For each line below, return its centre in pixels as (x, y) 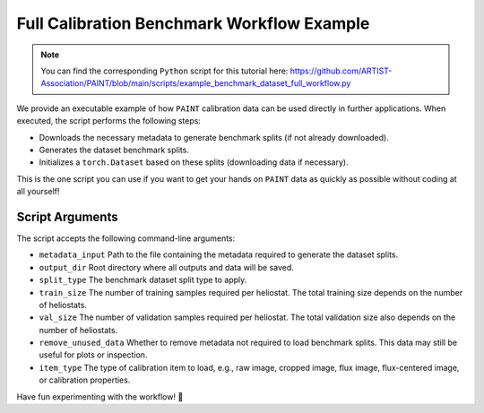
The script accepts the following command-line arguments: (126, 238)
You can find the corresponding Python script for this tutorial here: (164, 71)
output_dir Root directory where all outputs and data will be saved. (167, 267)
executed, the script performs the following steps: (109, 121)
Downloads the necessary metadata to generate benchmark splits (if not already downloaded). (214, 137)
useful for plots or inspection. (93, 355)
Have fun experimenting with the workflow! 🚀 (100, 396)
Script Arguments (67, 216)
